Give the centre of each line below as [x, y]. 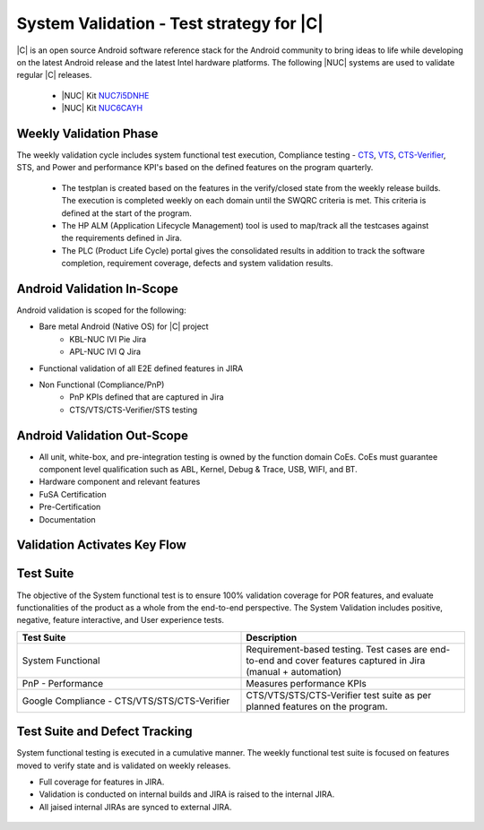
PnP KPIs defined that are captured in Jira [147, 397]
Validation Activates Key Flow [102, 545]
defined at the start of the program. [126, 213]
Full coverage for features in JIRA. [102, 782]
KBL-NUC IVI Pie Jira [108, 339]
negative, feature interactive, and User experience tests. [120, 620]
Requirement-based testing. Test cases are [337, 649]
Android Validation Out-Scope [102, 435]
